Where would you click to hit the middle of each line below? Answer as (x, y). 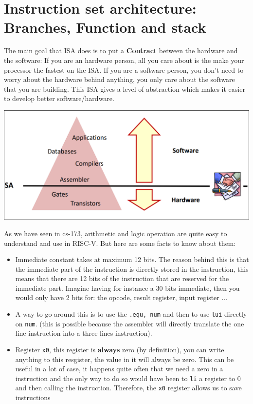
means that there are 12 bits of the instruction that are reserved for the (122, 278)
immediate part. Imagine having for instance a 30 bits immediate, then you (127, 288)
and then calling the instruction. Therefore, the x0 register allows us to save (128, 388)
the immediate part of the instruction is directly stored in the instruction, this (132, 269)
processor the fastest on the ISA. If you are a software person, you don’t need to (124, 70)
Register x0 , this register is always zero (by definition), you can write (120, 349)
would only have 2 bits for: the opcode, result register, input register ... (121, 297)
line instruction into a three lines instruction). (84, 333)
